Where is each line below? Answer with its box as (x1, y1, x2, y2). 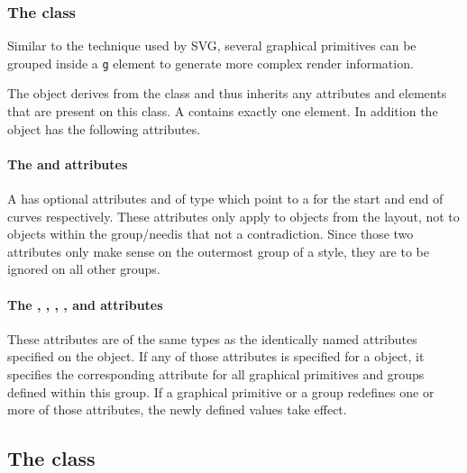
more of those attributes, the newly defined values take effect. (7, 400, 347, 419)
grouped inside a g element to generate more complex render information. (7, 53, 414, 72)
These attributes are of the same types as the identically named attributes (7, 329, 417, 348)
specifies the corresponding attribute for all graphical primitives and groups (7, 365, 425, 383)
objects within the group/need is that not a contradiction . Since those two (7, 224, 414, 243)
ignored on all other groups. (7, 259, 160, 278)
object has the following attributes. (7, 119, 201, 138)
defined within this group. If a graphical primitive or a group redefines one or (7, 382, 435, 401)
